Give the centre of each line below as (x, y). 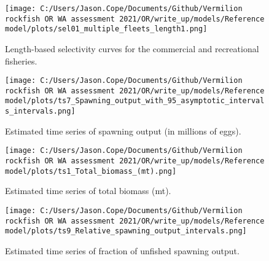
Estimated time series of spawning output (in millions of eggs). (123, 130)
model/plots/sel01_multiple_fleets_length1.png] (106, 29)
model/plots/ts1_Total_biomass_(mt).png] (91, 171)
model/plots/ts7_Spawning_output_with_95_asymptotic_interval (135, 101)
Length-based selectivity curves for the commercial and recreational (132, 48)
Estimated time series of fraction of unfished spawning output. (122, 250)
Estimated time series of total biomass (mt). (88, 191)
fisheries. (21, 60)
